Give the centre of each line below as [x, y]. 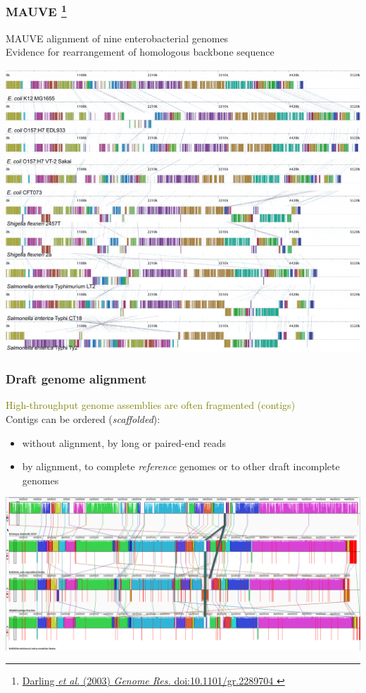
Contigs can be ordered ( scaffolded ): [83, 418]
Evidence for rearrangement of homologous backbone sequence [140, 52]
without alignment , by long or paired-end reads [124, 442]
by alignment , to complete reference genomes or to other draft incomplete [181, 466]
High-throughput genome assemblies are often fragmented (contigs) [151, 405]
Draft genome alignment [76, 379]
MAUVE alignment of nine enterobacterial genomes [117, 38]
